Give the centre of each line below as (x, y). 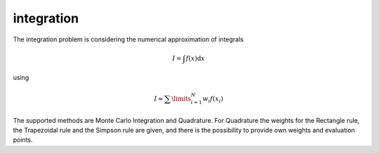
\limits (181, 99)
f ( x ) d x (195, 58)
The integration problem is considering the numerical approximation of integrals (128, 39)
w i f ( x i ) (213, 100)
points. (23, 140)
